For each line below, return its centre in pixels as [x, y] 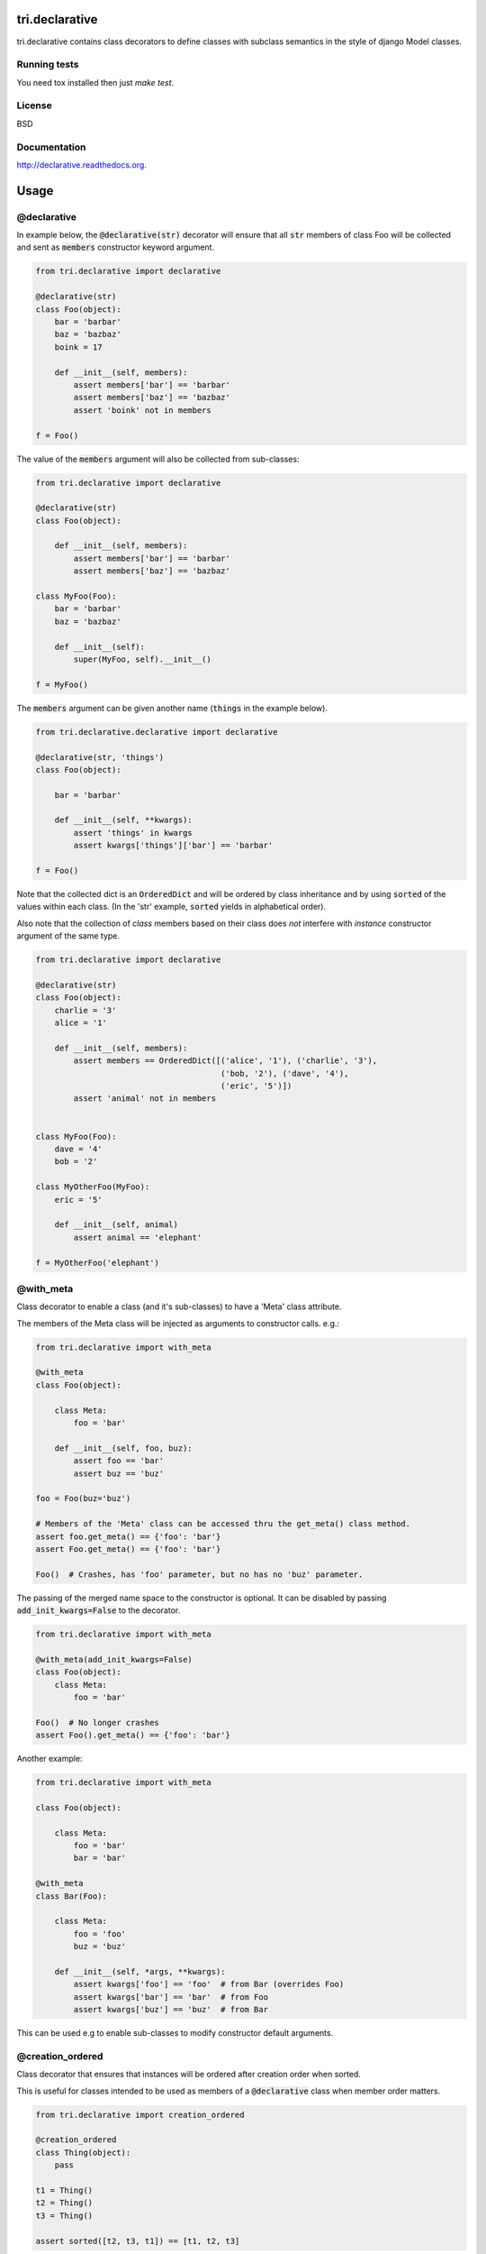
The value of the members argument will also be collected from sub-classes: [158, 459]
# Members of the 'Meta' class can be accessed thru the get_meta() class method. [223, 1524]
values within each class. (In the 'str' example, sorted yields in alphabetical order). [171, 907]
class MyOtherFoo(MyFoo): [93, 1187]
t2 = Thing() [64, 2203]
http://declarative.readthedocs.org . [82, 165]
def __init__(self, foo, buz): [123, 1448]
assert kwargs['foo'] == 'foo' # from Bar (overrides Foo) [209, 1984]
